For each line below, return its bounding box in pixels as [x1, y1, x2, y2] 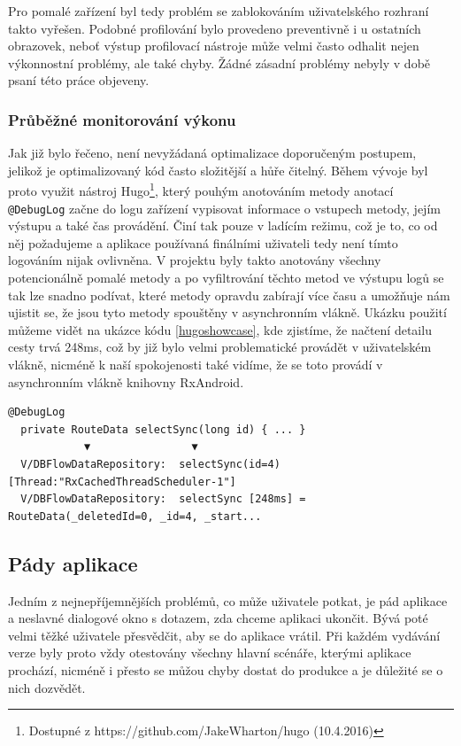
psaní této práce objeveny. [8, 71, 150, 89]
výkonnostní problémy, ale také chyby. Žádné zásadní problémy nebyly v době [8, 53, 431, 72]
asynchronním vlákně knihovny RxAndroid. [8, 372, 244, 391]
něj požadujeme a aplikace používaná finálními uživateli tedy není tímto [8, 233, 398, 252]
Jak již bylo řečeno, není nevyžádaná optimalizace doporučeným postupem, [8, 144, 417, 162]
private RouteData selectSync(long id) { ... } [20, 423, 306, 436]
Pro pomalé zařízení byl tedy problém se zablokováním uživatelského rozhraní [8, 2, 429, 19]
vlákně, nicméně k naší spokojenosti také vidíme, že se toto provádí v [8, 355, 383, 374]
